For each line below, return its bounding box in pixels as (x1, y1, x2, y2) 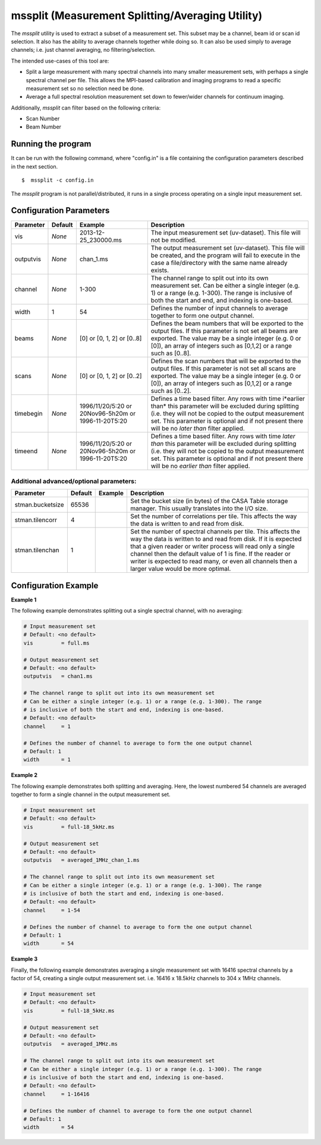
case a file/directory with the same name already (150, 259, 288, 267)
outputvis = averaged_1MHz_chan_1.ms (23, 857, 140, 863)
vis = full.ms (23, 639, 90, 646)
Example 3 (11, 956, 38, 963)
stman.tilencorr (14, 516, 58, 524)
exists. (150, 266, 169, 274)
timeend (14, 447, 38, 455)
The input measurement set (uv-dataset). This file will (150, 229, 301, 237)
